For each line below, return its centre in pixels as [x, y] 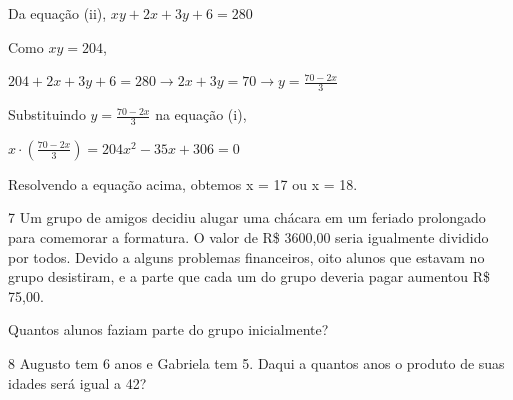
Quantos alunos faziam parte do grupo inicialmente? [168, 329]
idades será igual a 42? [77, 382]
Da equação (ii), [57, 13]
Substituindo [47, 114]
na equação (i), [201, 114]
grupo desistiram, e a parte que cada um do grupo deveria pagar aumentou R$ [249, 276]
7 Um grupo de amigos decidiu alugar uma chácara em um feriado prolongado [247, 217]
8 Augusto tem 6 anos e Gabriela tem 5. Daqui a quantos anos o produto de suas [256, 363]
